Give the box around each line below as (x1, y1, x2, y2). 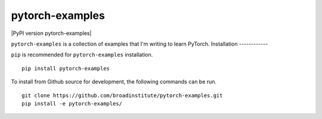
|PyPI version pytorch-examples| (11, 30, 92, 37)
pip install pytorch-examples (21, 65, 110, 72)
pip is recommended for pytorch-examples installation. (11, 51, 153, 59)
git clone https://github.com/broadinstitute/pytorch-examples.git (21, 92, 223, 99)
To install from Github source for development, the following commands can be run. (11, 78, 217, 85)
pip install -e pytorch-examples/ (21, 100, 122, 107)
